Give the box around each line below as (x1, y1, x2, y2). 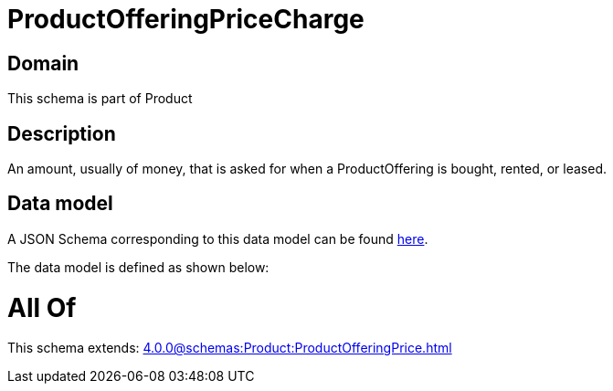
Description (7, 122, 116, 145)
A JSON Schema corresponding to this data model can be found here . (7, 230, 428, 247)
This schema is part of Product (7, 90, 193, 107)
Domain (7, 51, 79, 75)
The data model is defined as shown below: (7, 259, 270, 275)
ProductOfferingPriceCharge (7, 4, 365, 35)
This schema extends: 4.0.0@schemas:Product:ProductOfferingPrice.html (7, 340, 452, 356)
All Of (7, 291, 77, 323)
